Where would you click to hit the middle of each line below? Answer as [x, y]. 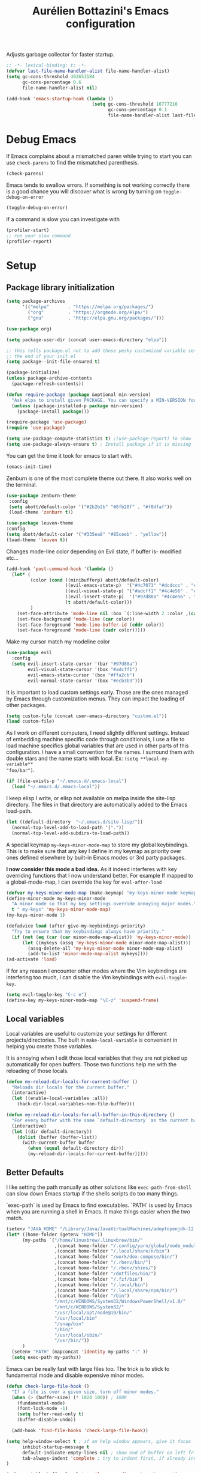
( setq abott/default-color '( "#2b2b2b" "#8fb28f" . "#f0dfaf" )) [90, 507]
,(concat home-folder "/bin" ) [92, 1296]
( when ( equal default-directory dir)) [76, 1149]
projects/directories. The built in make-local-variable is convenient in [92, 1040]
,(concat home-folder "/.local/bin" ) [101, 1285]
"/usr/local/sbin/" [78, 1335]
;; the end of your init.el [41, 356]
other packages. [26, 705]
